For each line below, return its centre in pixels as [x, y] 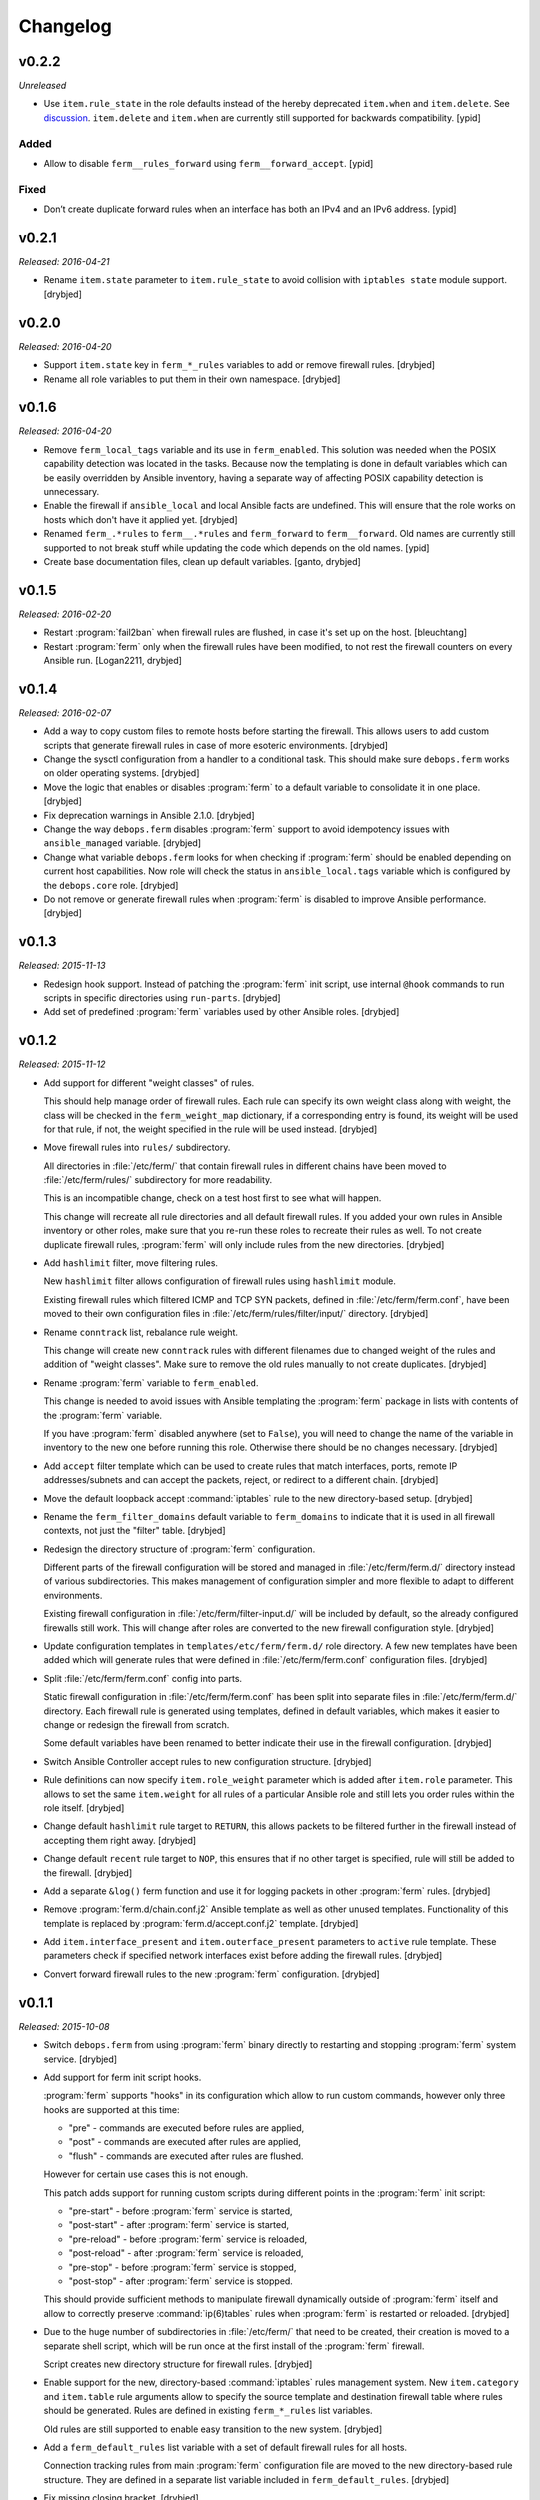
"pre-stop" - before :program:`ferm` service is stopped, [182, 2267]
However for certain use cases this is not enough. [146, 2174]
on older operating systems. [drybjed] [121, 773]
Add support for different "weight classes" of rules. [149, 1082]
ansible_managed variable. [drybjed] [122, 843]
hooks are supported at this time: [111, 2109]
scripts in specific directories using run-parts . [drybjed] [162, 998]
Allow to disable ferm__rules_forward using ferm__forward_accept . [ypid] [208, 163]
